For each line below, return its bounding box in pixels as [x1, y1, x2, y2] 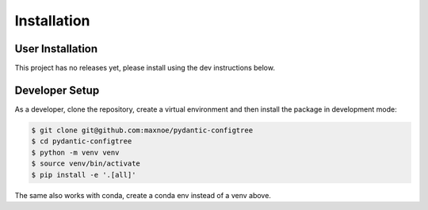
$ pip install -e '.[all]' [31, 170, 136, 179]
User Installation [14, 42, 98, 55]
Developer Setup [14, 83, 100, 97]
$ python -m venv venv [31, 147, 120, 157]
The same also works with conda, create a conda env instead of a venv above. [14, 190, 271, 200]
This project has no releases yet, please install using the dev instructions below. [14, 63, 275, 73]
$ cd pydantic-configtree [31, 137, 132, 146]
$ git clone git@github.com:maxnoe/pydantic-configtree [31, 125, 254, 135]
